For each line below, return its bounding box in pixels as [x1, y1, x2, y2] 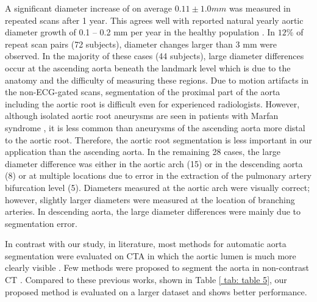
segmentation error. [5, 217, 77, 229]
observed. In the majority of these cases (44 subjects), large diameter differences [5, 49, 304, 62]
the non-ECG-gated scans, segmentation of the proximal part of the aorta [5, 85, 280, 98]
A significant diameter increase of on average [5, 2, 173, 14]
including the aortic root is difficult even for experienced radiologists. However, [5, 97, 300, 110]
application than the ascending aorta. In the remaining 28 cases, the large [5, 145, 280, 158]
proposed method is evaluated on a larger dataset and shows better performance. [5, 285, 307, 298]
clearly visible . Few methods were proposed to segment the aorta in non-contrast [5, 261, 309, 274]
